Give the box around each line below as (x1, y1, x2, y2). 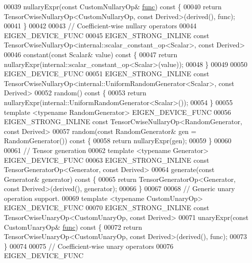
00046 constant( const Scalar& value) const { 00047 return (4, 49, 178, 59)
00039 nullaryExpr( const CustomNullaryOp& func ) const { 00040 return (4, 1, 222, 11)
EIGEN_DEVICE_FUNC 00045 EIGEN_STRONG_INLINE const (4, 30, 209, 40)
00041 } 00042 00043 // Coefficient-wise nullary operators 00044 (4, 21, 197, 31)
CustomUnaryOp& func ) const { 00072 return (4, 221, 142, 232)
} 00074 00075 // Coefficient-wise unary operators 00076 (4, 241, 174, 251)
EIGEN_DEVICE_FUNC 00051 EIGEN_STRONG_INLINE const (4, 68, 209, 79)
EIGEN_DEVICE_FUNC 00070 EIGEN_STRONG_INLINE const (4, 202, 209, 213)
